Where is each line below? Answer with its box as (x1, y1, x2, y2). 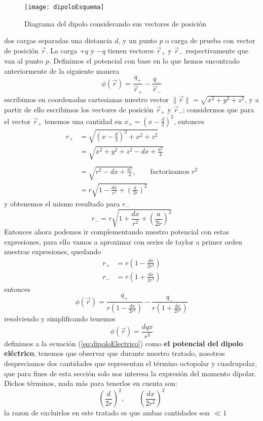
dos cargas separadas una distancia (4, 35, 112, 46)
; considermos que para (182, 104, 254, 114)
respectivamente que (185, 45, 248, 55)
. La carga (46, 45, 78, 55)
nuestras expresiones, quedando (4, 246, 101, 257)
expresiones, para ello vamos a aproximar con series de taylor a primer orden (4, 236, 242, 247)
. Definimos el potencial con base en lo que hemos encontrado (49, 55, 240, 66)
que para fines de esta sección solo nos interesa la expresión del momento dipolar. (4, 368, 257, 378)
